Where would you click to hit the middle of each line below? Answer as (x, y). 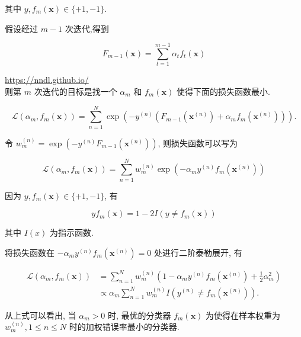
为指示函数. (71, 232)
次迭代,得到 (87, 28)
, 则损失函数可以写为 (198, 142)
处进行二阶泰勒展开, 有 (198, 252)
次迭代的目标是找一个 (76, 91)
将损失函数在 (30, 252)
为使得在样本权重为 (243, 315)
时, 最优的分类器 (139, 315)
